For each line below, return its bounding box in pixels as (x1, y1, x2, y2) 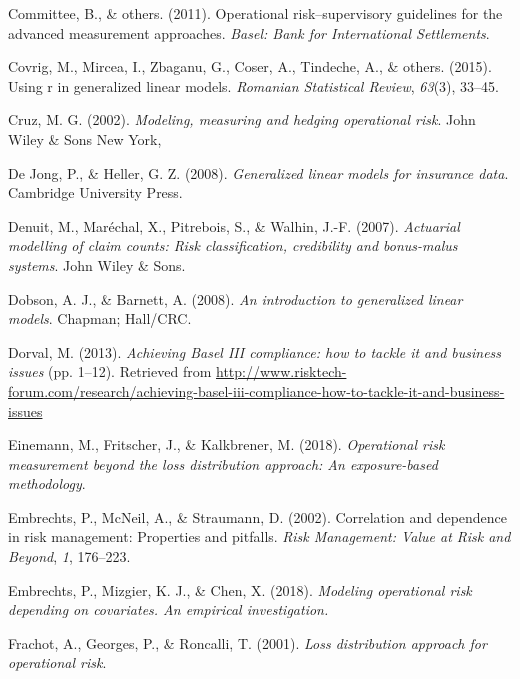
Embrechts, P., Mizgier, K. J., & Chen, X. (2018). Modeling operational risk (8, 579, 472, 600)
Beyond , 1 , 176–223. (8, 546, 131, 567)
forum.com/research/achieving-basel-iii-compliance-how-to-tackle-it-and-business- (8, 380, 505, 401)
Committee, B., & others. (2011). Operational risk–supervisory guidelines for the (8, 3, 503, 23)
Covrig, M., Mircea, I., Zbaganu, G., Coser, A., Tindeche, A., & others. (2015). (8, 56, 492, 77)
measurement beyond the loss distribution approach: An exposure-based (8, 453, 438, 474)
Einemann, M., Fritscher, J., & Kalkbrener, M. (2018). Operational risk (8, 434, 445, 455)
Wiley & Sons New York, (8, 128, 162, 149)
